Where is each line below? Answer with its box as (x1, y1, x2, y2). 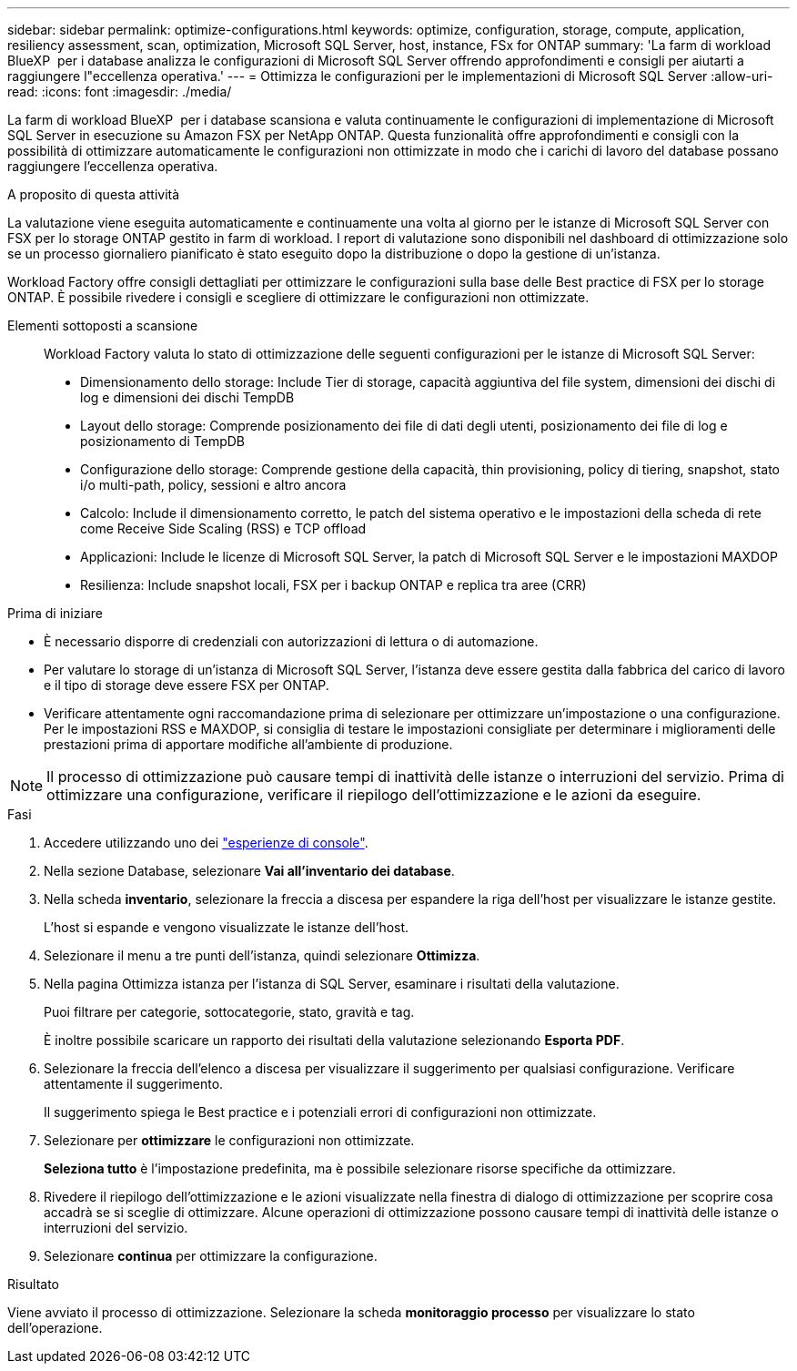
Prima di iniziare (7, 605, 103, 621)
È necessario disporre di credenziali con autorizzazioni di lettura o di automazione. (44, 634, 539, 649)
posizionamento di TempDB (80, 433, 245, 449)
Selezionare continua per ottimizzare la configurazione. (44, 1248, 378, 1264)
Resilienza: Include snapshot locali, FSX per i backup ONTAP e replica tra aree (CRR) (80, 577, 587, 593)
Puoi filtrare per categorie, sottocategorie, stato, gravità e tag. (44, 1004, 415, 1020)
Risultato (7, 1276, 60, 1292)
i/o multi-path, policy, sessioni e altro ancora (80, 477, 347, 493)
